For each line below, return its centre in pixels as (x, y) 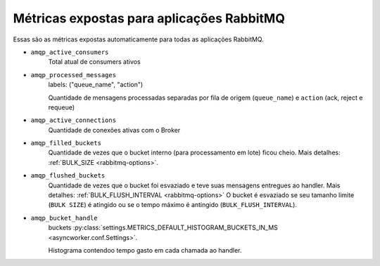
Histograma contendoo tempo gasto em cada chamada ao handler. (145, 250)
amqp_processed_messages (73, 75)
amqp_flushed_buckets (68, 176)
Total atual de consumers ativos (94, 62)
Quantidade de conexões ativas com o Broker (114, 130)
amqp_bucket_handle (64, 218)
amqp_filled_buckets (66, 143)
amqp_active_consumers (70, 52)
